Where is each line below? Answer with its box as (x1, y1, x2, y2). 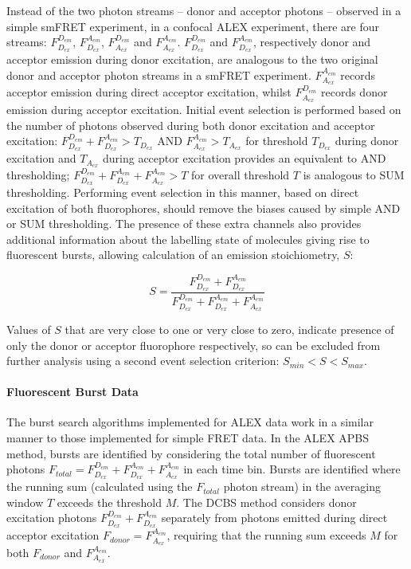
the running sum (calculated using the (6, 478, 193, 495)
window (6, 493, 44, 510)
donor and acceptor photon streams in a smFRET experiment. (6, 66, 311, 83)
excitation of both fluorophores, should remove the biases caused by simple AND (6, 199, 401, 216)
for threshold (245, 132, 308, 149)
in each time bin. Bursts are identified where (183, 461, 401, 477)
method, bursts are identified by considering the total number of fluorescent (6, 445, 376, 461)
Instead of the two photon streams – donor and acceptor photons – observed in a (6, 2, 401, 18)
